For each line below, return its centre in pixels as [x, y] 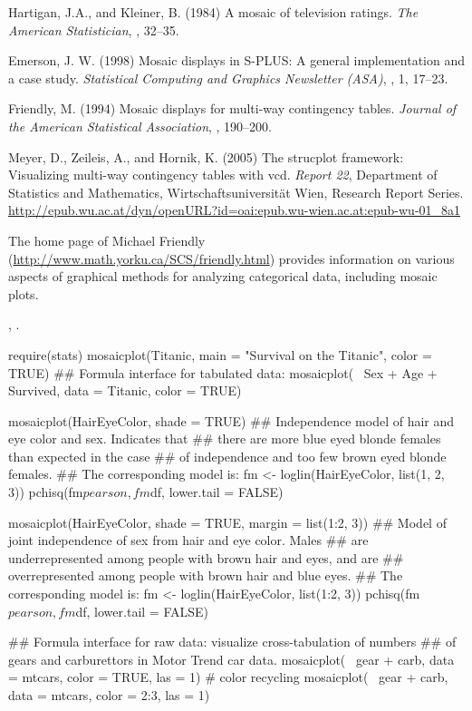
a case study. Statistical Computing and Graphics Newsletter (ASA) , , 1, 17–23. [228, 78]
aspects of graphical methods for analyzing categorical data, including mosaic [223, 276]
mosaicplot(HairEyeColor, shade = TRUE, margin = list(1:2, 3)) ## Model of [227, 522]
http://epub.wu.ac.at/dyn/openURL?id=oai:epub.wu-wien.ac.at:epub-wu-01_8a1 [235, 210]
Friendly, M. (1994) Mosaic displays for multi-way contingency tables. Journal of [232, 108]
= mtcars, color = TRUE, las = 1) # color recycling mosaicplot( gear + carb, [228, 677]
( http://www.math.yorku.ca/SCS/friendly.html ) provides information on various [231, 258]
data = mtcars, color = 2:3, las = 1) [109, 695]
